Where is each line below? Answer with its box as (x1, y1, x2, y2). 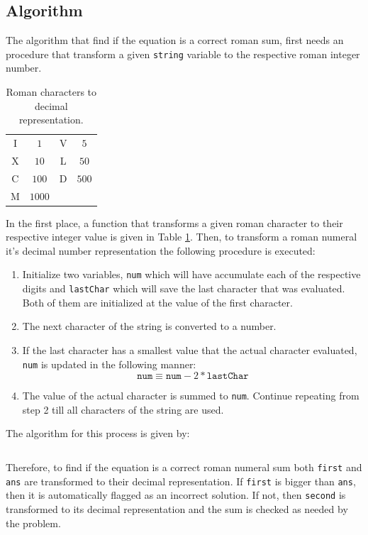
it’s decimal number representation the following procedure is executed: (6, 243, 316, 258)
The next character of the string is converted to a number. (22, 319, 277, 333)
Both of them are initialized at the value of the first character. (22, 294, 293, 309)
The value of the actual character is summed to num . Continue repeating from (22, 388, 359, 403)
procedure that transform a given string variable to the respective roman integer (6, 46, 360, 61)
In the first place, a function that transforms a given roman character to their (6, 215, 343, 230)
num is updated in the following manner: (22, 356, 196, 371)
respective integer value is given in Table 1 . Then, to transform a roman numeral (6, 229, 357, 244)
